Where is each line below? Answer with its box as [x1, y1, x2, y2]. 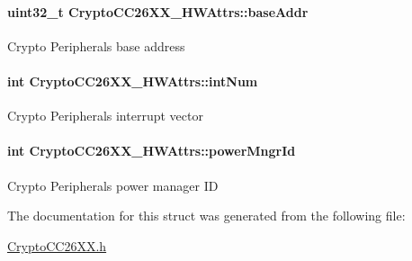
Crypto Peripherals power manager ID [7, 175, 219, 194]
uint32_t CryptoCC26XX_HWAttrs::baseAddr [7, 2, 309, 21]
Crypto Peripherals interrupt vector [7, 106, 203, 125]
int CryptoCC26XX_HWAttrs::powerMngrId [7, 141, 296, 160]
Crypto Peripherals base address [7, 36, 185, 55]
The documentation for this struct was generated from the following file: [7, 206, 406, 225]
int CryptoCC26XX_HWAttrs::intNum [7, 71, 258, 90]
